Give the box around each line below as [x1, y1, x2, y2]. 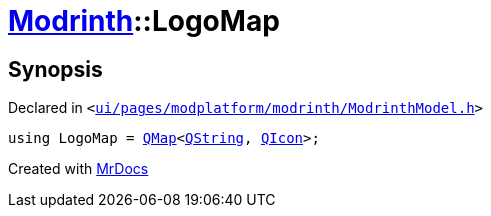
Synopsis [8, 56, 103, 82]
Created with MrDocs [8, 160, 149, 178]
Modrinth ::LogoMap [8, 4, 280, 38]
